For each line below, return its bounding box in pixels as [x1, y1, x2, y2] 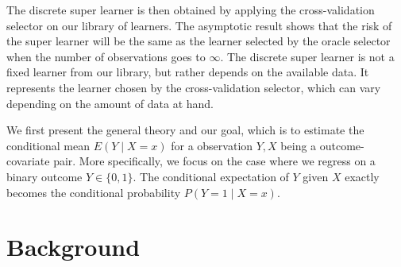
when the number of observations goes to [6, 48, 206, 64]
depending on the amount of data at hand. [6, 95, 214, 111]
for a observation [171, 137, 253, 153]
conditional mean [6, 137, 91, 153]
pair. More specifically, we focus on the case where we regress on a [53, 153, 376, 169]
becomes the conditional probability [6, 184, 181, 200]
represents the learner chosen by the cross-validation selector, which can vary [6, 79, 381, 95]
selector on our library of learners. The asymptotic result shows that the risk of [6, 17, 392, 33]
